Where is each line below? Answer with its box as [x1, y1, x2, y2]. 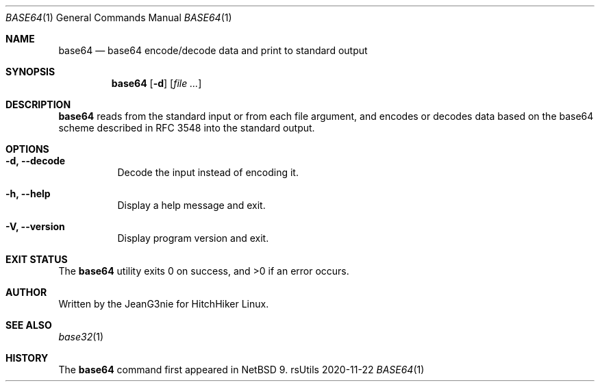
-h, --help [5, 188, 51, 199]
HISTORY [5, 352, 49, 364]
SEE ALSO [5, 319, 52, 331]
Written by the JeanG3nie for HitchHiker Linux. [58, 298, 269, 310]
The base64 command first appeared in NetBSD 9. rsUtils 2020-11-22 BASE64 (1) [58, 364, 425, 375]
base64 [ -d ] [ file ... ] [111, 77, 202, 89]
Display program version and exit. [117, 232, 269, 244]
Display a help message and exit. [117, 199, 266, 211]
